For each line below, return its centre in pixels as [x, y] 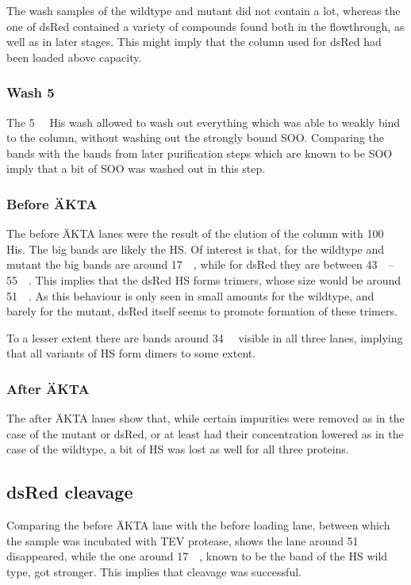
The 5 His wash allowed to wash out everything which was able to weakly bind [204, 122]
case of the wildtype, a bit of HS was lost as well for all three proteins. [178, 449]
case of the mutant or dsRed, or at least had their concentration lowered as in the [205, 433]
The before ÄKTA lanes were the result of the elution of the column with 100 [195, 233]
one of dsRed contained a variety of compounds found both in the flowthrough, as [205, 26]
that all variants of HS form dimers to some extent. [131, 353]
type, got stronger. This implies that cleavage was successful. [154, 571]
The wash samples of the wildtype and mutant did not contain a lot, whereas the [204, 10]
